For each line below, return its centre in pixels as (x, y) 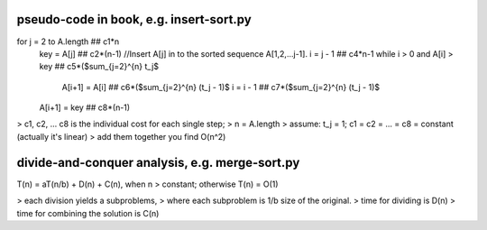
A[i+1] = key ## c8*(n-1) (85, 107)
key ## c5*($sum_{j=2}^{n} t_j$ (99, 67)
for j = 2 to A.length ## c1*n (68, 41)
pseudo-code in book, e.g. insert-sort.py (134, 19)
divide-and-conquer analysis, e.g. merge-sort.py (158, 162)
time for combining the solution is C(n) (88, 213)
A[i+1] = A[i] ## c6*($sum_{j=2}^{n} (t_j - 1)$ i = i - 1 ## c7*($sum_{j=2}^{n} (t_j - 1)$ (221, 87)
